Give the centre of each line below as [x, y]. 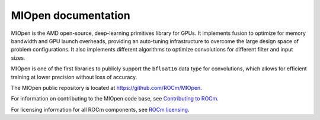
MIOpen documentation [71, 15]
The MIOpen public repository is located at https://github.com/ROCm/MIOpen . [107, 87]
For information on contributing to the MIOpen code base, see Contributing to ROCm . [115, 99]
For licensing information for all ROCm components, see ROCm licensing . [100, 109]
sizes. [18, 58]
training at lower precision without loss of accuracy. [74, 77]
